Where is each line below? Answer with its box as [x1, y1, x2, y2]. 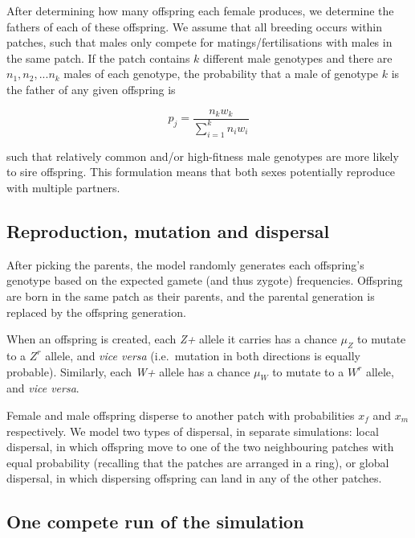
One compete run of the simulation [6, 509, 304, 534]
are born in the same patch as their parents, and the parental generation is [6, 287, 375, 304]
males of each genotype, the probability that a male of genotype [63, 65, 379, 82]
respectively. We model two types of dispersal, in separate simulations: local [6, 422, 379, 439]
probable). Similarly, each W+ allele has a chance [6, 363, 250, 380]
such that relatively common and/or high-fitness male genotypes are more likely [6, 147, 399, 164]
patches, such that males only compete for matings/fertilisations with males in [6, 34, 393, 51]
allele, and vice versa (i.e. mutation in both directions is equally [45, 347, 360, 363]
